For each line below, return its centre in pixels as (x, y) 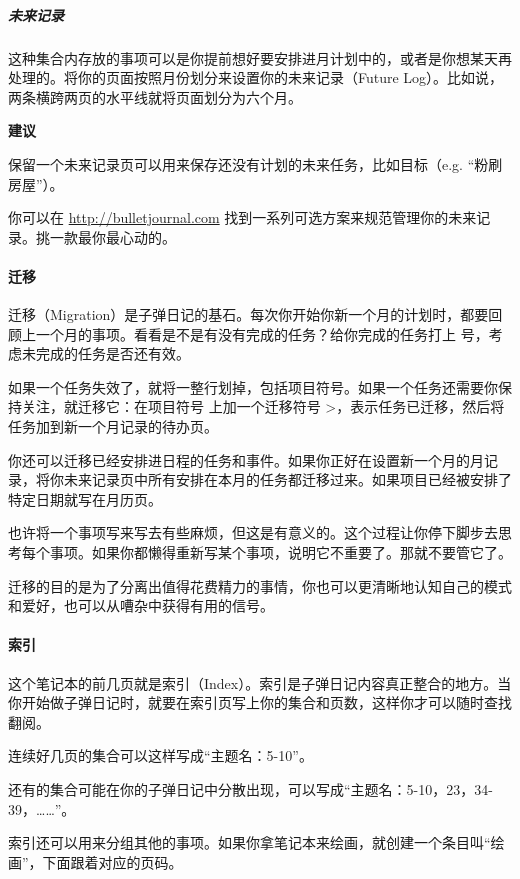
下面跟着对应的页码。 (112, 861)
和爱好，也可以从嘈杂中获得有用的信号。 (141, 605)
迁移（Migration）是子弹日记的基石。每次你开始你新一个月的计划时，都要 (248, 314)
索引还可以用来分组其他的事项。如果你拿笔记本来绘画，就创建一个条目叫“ (249, 842)
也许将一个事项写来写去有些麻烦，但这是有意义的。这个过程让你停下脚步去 (253, 532)
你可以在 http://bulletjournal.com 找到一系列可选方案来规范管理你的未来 (242, 217)
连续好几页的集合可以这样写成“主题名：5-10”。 (160, 755)
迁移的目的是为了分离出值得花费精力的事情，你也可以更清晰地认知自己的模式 (260, 585)
